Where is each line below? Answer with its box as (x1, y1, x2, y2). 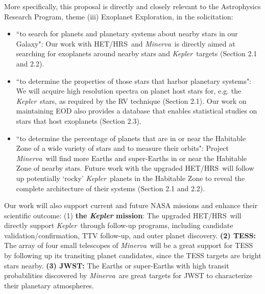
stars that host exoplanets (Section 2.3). (16, 115, 141, 126)
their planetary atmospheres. (4, 280, 94, 290)
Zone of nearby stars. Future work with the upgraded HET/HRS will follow (16, 163, 254, 173)
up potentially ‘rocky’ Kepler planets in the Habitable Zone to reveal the (16, 172, 245, 183)
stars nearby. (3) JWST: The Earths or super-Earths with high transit (4, 260, 229, 270)
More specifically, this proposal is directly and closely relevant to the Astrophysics (4, 1, 261, 11)
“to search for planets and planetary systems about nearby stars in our (16, 28, 238, 39)
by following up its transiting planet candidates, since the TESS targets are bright (4, 250, 261, 261)
